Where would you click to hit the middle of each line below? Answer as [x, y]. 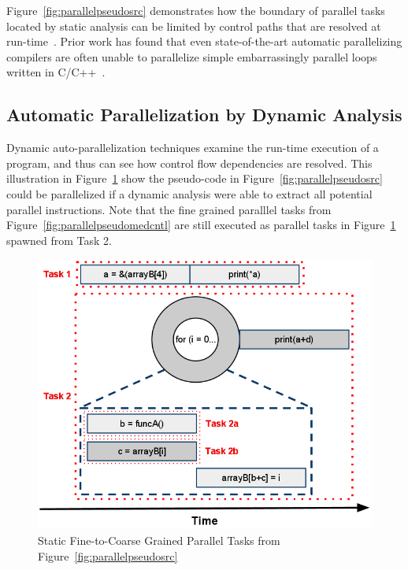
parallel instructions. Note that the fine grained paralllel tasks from [169, 209]
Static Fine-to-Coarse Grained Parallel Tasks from [159, 540]
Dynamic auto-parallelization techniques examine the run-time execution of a [193, 148]
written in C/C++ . [56, 72]
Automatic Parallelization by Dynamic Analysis [204, 115]
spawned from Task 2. [59, 240]
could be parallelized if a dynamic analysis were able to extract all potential [189, 193]
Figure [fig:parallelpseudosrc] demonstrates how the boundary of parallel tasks [196, 10]
